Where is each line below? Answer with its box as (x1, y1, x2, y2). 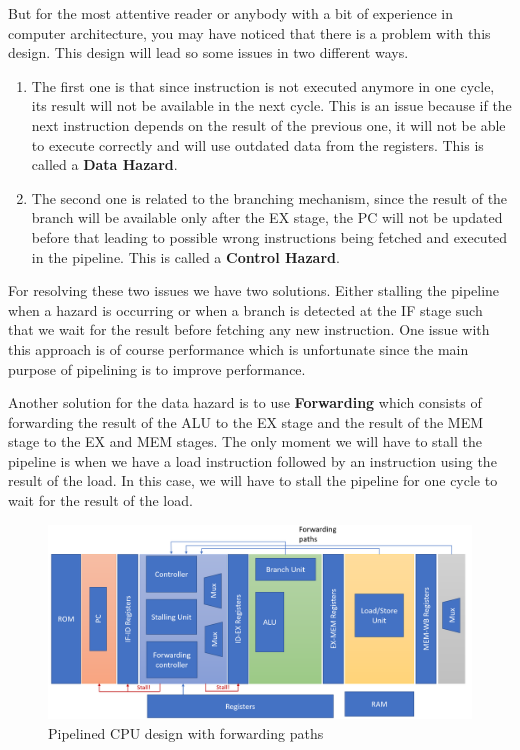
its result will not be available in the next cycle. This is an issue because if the (31, 95, 512, 116)
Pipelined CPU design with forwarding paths (48, 722, 324, 743)
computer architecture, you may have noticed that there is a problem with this (8, 22, 491, 43)
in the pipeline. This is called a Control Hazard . (31, 246, 340, 267)
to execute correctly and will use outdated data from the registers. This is (31, 134, 484, 155)
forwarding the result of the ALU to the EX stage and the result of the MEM (8, 411, 484, 432)
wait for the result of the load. (8, 490, 193, 511)
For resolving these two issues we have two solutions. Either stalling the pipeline (8, 280, 500, 301)
